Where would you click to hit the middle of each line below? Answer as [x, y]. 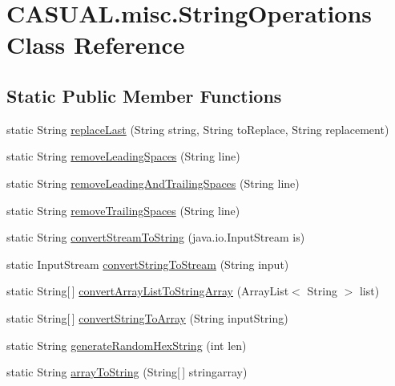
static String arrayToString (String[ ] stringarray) [127, 372]
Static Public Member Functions [144, 95]
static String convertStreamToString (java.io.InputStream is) [156, 237]
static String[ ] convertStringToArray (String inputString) [147, 317]
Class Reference [96, 45]
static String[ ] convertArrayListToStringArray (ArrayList [148, 291]
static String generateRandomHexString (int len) [127, 345]
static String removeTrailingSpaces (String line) [123, 210]
